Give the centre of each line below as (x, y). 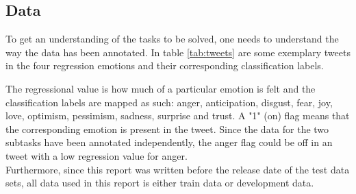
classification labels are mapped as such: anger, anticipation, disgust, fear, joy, (169, 102)
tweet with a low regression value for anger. (97, 155)
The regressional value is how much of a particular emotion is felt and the (161, 88)
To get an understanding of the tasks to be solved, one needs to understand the (172, 39)
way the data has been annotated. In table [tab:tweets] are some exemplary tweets (178, 52)
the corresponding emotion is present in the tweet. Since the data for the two (167, 129)
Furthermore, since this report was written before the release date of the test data (178, 169)
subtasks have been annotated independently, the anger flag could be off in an (169, 142)
